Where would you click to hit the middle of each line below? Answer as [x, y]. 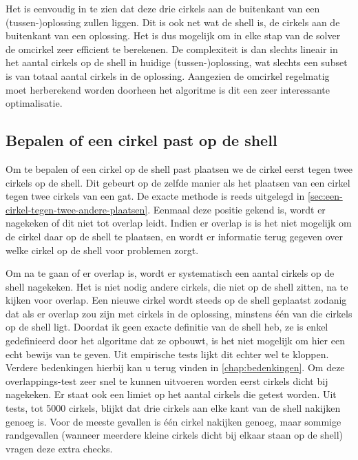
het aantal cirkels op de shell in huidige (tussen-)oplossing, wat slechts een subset [177, 62]
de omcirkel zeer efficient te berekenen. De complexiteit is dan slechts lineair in [172, 49]
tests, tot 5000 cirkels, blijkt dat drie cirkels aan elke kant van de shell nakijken [173, 408]
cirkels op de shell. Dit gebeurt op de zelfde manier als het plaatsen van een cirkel [178, 182]
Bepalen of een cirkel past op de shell [141, 140]
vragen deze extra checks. [59, 448]
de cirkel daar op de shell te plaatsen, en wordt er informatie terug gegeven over [174, 236]
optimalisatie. [34, 103]
